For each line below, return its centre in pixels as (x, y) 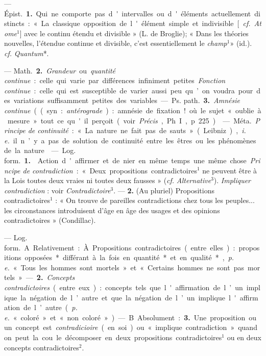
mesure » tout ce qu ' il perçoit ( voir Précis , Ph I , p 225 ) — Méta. (129, 120)
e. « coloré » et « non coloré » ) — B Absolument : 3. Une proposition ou (130, 317)
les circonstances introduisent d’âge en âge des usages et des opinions (112, 210)
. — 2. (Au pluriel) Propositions (164, 190)
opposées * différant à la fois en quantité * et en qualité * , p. (129, 257)
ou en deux (244, 337)
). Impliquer (232, 180)
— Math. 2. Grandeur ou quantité (60, 70)
